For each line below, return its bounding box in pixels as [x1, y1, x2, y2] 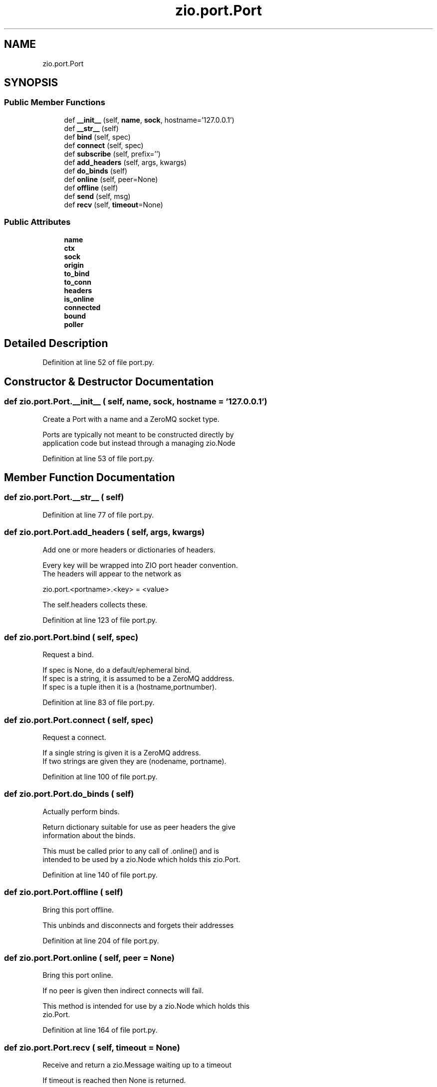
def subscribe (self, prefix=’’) [64, 149, 161, 158]
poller [64, 320, 84, 329]
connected [64, 303, 101, 312]
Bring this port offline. [42, 905, 114, 914]
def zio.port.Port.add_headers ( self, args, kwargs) [4, 527, 205, 538]
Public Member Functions [4, 97, 105, 108]
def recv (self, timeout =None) [64, 200, 163, 209]
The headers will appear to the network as [42, 569, 182, 578]
